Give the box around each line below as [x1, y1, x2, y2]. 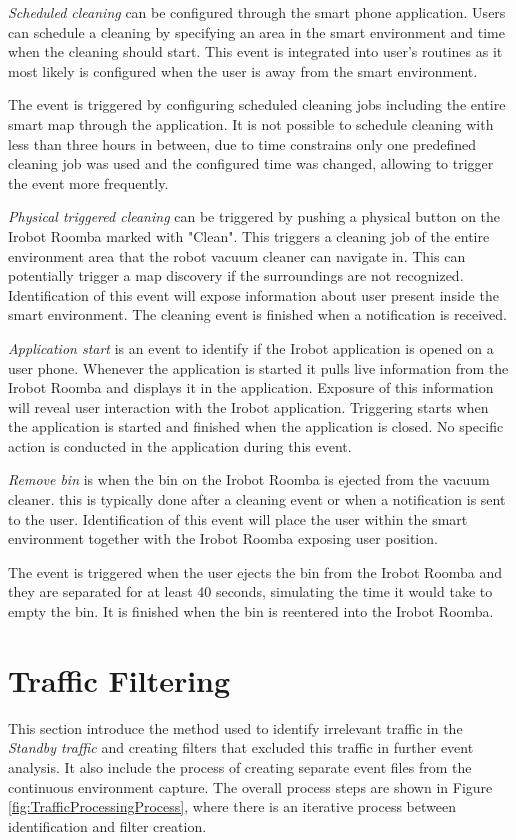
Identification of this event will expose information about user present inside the [8, 284, 499, 305]
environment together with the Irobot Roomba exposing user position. [8, 528, 438, 549]
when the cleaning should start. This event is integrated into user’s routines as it [8, 41, 503, 62]
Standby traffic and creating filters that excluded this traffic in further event [8, 737, 474, 758]
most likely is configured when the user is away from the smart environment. [8, 60, 478, 81]
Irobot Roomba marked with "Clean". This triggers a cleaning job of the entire [8, 225, 490, 246]
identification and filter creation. [8, 815, 207, 836]
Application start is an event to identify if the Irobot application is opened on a [8, 337, 494, 358]
